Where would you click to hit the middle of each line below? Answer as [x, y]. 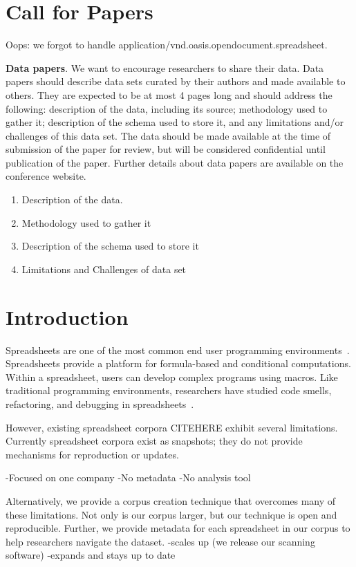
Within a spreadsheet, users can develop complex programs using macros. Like [172, 377]
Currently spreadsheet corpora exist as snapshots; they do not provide [154, 441]
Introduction [67, 316]
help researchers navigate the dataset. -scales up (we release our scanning [160, 541]
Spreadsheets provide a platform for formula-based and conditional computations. [178, 363]
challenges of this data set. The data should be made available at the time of [168, 135]
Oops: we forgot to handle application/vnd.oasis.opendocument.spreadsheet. [167, 45]
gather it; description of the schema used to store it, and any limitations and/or [175, 122]
